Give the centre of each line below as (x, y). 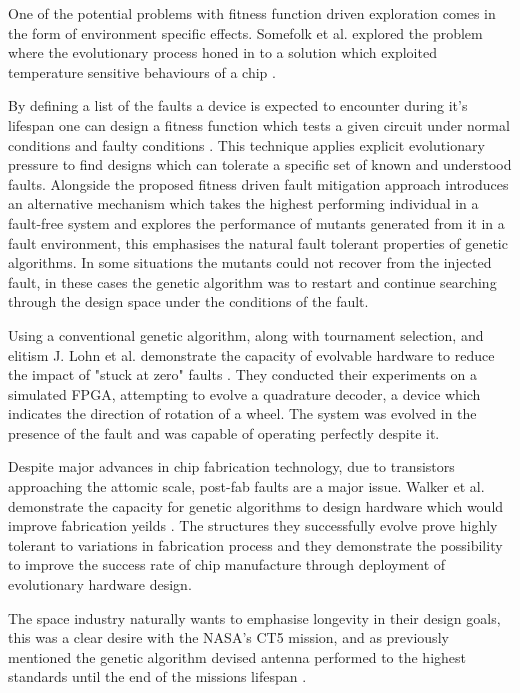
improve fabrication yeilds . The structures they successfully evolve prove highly (253, 525)
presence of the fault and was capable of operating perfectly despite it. (224, 432)
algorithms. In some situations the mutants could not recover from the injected (250, 262)
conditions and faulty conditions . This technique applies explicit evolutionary (246, 144)
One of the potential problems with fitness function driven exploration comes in (252, 13)
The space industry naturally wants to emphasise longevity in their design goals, (254, 617)
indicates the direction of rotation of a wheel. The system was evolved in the (242, 413)
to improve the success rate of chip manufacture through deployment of (227, 564)
